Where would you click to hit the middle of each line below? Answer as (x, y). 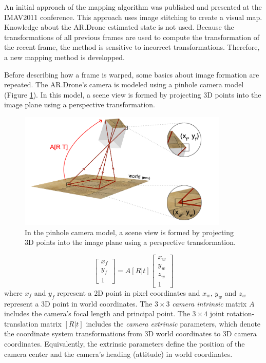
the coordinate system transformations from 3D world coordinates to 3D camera (130, 333)
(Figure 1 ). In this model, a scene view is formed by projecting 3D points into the (133, 94)
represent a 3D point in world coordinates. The (78, 303)
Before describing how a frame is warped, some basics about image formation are (132, 74)
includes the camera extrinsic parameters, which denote (173, 323)
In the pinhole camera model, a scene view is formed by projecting (129, 232)
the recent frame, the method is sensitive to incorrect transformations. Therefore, (132, 47)
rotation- (241, 313)
